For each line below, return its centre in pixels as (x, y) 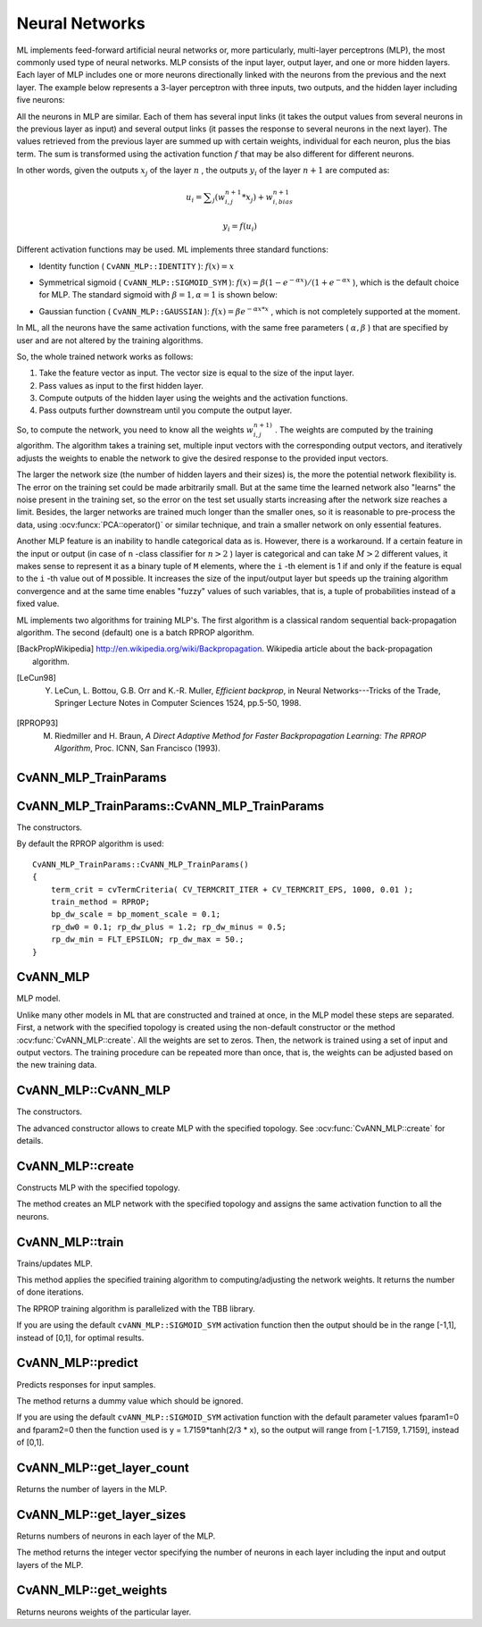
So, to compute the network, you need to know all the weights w (135, 430)
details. (30, 1141)
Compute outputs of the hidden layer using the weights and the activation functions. (193, 398)
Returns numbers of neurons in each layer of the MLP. (116, 1536)
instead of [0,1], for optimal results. (80, 1338)
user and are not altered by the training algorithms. (110, 340)
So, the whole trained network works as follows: (105, 356)
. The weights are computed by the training (354, 430)
